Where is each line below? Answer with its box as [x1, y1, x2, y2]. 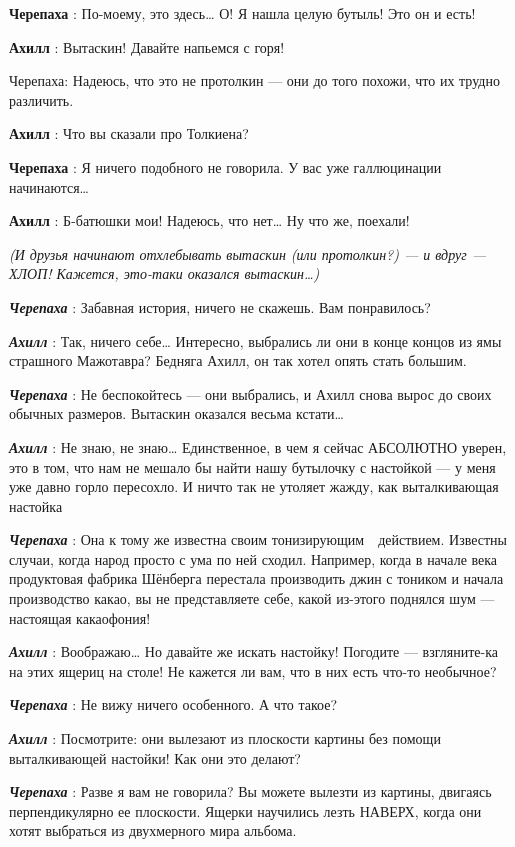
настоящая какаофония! [9, 607, 151, 628]
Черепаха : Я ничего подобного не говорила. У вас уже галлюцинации [9, 156, 442, 177]
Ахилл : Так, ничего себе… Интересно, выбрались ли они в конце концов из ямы [9, 330, 502, 351]
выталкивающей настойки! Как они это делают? [9, 747, 301, 768]
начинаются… [9, 176, 89, 197]
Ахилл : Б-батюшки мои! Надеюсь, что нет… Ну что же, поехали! [9, 210, 410, 231]
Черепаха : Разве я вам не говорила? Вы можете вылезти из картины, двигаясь [9, 781, 492, 802]
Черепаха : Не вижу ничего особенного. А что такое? [9, 694, 338, 715]
